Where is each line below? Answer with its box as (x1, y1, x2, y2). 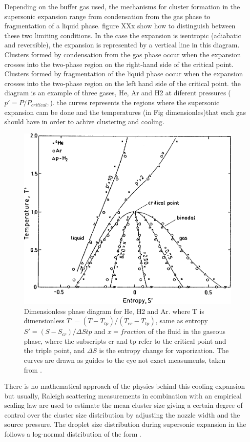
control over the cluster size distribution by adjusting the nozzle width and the (4, 409, 240, 420)
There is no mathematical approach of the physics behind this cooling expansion (4, 381, 245, 391)
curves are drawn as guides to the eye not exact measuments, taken (24, 354, 226, 365)
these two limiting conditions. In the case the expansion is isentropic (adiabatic (4, 30, 241, 40)
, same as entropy (155, 315, 208, 326)
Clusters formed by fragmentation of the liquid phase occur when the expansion (4, 68, 243, 79)
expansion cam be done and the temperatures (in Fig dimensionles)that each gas (4, 107, 246, 117)
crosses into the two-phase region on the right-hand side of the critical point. (4, 59, 234, 69)
